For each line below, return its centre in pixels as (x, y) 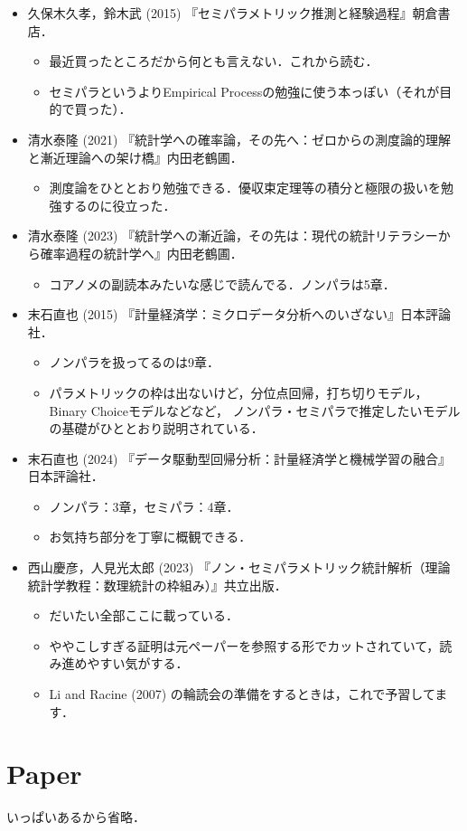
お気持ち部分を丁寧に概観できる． (150, 537)
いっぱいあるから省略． (76, 817)
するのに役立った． (119, 205)
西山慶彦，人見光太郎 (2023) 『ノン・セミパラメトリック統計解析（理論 (239, 567)
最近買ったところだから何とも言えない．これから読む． (214, 61)
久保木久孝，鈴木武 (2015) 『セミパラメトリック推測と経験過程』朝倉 (233, 13)
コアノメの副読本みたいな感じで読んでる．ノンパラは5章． (222, 283)
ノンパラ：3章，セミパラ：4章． (144, 506)
